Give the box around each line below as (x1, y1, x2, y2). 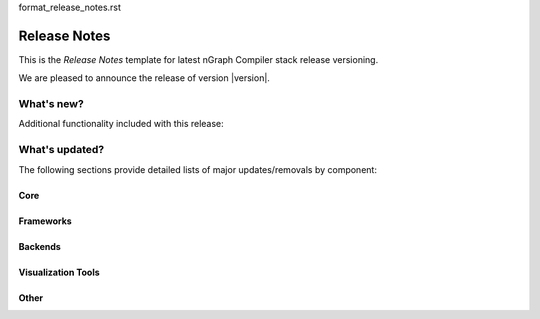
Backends (18, 240, 62, 252)
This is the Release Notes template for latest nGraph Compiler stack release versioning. (18, 53, 379, 65)
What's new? (18, 97, 84, 111)
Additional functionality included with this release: (18, 118, 224, 130)
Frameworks (18, 215, 72, 227)
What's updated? (18, 143, 105, 157)
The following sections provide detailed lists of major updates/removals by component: (18, 163, 377, 175)
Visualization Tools (18, 266, 100, 278)
